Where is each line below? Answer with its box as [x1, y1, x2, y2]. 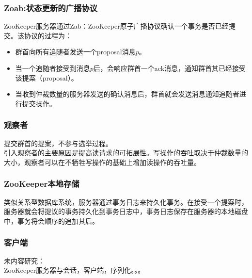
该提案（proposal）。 [15, 72, 78, 82]
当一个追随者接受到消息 [15, 63, 90, 73]
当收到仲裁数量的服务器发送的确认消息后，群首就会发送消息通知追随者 [15, 89, 239, 99]
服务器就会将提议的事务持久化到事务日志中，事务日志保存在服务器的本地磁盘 [4, 206, 248, 216]
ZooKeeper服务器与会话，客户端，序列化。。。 [4, 265, 145, 275]
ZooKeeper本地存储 [4, 178, 79, 190]
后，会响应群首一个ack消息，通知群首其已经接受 [93, 63, 246, 73]
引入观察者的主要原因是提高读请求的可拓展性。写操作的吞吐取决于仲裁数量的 [4, 147, 248, 158]
